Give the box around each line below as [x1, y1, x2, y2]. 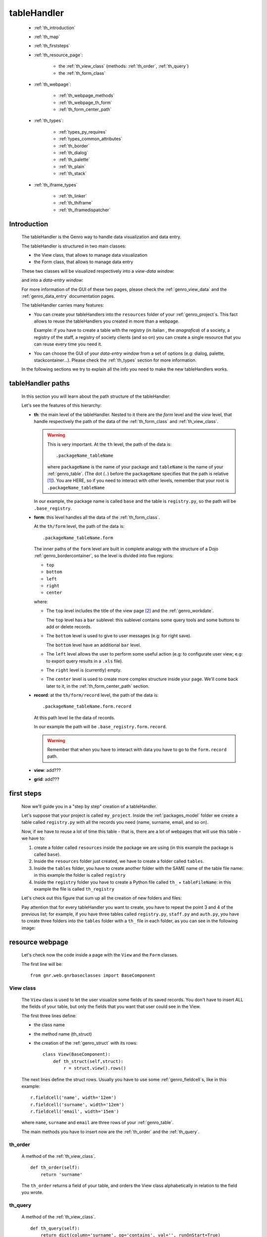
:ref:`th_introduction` [34, 25, 76, 31]
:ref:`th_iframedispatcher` [58, 207, 111, 213]
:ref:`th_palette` [58, 156, 90, 163]
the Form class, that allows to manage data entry [34, 259, 133, 265]
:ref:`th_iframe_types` [34, 182, 78, 188]
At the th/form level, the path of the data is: [34, 523, 125, 529]
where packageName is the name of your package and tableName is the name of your [47, 464, 223, 470]
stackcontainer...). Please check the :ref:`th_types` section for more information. [34, 357, 197, 363]
